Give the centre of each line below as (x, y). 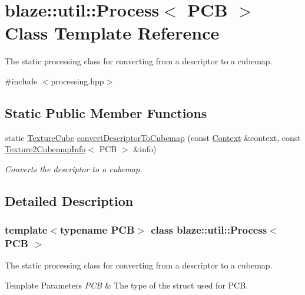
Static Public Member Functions (106, 112)
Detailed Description (69, 200)
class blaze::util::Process (209, 230)
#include (21, 81)
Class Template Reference (112, 33)
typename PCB (97, 230)
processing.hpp (77, 81)
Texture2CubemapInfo (45, 149)
